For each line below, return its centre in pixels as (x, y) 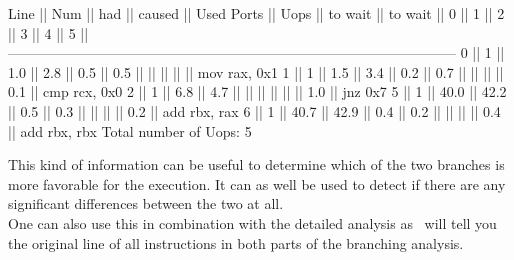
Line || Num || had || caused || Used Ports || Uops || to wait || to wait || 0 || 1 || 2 (256, 13)
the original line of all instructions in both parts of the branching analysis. (236, 242)
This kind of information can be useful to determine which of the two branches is (256, 164)
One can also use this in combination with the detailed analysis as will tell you (252, 222)
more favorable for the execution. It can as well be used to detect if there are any (257, 183)
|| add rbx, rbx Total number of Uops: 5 (130, 130)
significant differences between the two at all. (146, 203)
